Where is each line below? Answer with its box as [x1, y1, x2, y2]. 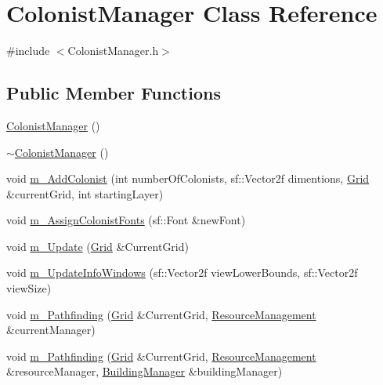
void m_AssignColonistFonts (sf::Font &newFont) [6, 212, 246, 228]
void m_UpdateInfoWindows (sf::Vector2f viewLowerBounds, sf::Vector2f [6, 264, 358, 281]
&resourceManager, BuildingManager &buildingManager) [6, 363, 283, 380]
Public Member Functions [6, 81, 221, 105]
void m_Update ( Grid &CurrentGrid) [6, 238, 189, 254]
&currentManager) [6, 321, 96, 338]
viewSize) [6, 280, 52, 296]
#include [6, 42, 50, 59]
